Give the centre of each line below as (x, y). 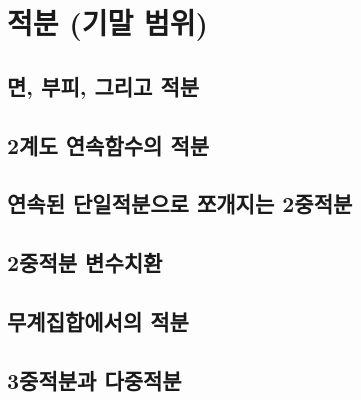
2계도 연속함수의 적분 (108, 144)
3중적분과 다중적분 (94, 379)
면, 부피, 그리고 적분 (103, 85)
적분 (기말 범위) (108, 22)
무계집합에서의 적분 (98, 320)
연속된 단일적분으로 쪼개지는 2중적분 (180, 203)
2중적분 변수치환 (85, 262)
